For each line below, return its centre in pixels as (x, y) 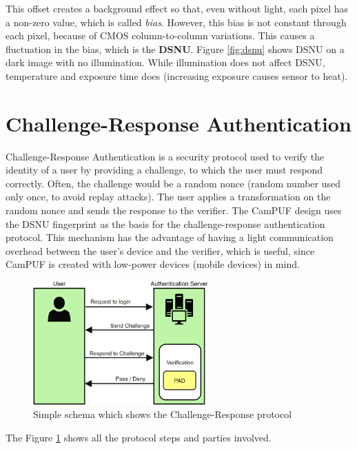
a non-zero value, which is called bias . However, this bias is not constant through (176, 22)
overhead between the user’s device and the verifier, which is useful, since (160, 250)
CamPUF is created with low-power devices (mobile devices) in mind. (153, 264)
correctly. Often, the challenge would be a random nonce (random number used (173, 183)
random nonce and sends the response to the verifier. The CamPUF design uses (174, 210)
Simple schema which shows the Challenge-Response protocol (163, 414)
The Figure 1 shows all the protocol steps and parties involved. (139, 437)
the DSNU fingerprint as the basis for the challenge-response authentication (165, 223)
